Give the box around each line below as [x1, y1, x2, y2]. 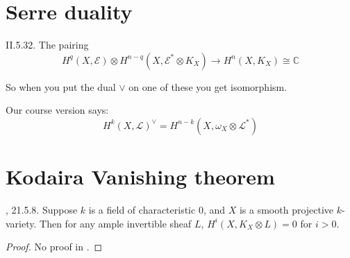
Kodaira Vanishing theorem [6, 162, 275, 191]
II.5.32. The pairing [6, 37, 89, 52]
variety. [6, 216, 37, 230]
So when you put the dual [6, 79, 116, 94]
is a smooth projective [239, 203, 334, 217]
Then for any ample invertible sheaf [40, 216, 192, 230]
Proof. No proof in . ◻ [6, 239, 103, 254]
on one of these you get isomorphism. [128, 79, 287, 94]
